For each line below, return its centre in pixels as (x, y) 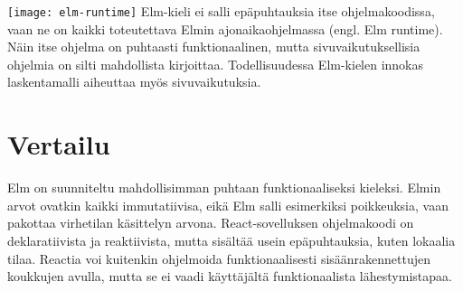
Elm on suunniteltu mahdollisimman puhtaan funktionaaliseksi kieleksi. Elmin (224, 188)
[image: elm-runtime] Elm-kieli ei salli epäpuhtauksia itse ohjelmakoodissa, (221, 11)
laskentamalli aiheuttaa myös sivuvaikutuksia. (134, 82)
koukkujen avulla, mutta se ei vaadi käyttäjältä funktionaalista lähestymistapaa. (230, 276)
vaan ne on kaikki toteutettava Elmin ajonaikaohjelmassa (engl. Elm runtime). (225, 28)
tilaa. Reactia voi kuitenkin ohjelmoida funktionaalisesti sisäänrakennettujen (219, 258)
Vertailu (59, 144)
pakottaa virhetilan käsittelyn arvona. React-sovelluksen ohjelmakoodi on (211, 223)
